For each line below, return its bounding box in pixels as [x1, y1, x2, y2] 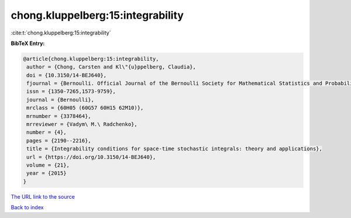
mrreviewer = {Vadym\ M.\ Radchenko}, [26, 121, 137, 128]
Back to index [11, 204, 44, 211]
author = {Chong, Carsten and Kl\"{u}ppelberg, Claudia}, [26, 64, 196, 70]
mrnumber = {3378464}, [26, 113, 92, 119]
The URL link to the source [11, 193, 75, 200]
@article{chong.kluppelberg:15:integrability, [23, 56, 159, 62]
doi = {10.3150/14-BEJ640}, [26, 72, 107, 78]
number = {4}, [26, 129, 67, 136]
